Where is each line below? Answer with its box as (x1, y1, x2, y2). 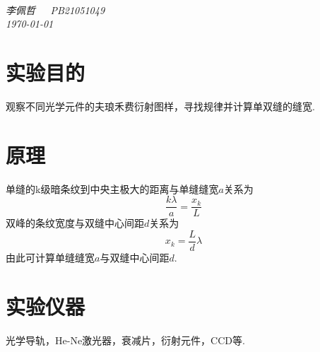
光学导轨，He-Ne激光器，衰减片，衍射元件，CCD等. (6, 332, 245, 347)
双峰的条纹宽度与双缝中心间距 (6, 216, 144, 230)
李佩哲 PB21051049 (6, 2, 105, 17)
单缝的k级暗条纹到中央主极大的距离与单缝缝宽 (6, 181, 219, 196)
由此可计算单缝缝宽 (6, 250, 95, 264)
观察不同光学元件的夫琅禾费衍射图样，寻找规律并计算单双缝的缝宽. (6, 98, 315, 113)
